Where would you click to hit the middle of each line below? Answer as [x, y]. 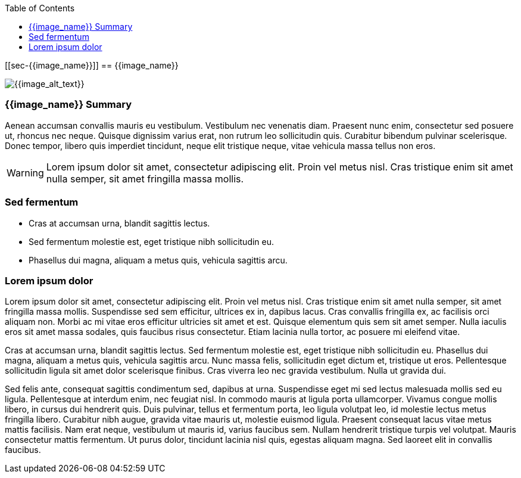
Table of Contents [40, 8]
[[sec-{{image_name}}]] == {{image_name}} [92, 65]
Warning [25, 173]
